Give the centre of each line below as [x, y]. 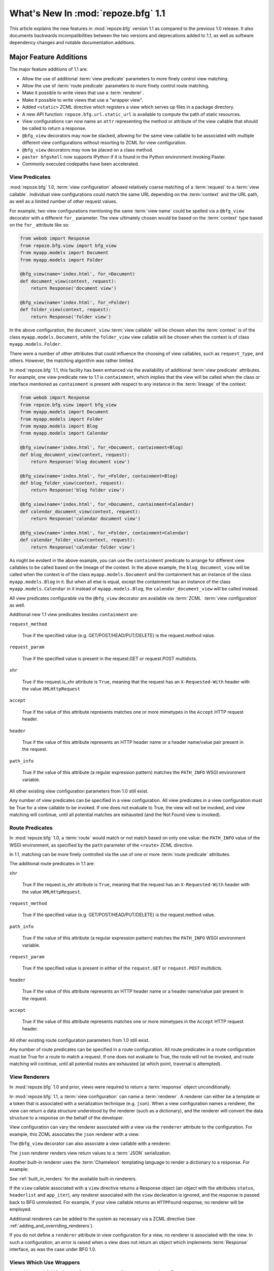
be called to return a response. [54, 128]
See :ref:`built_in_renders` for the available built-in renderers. [73, 1178]
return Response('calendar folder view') [83, 547]
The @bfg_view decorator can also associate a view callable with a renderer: [90, 1143]
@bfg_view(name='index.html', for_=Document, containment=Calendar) [107, 504]
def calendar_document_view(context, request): [80, 511]
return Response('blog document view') [80, 462]
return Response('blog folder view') [78, 490]
